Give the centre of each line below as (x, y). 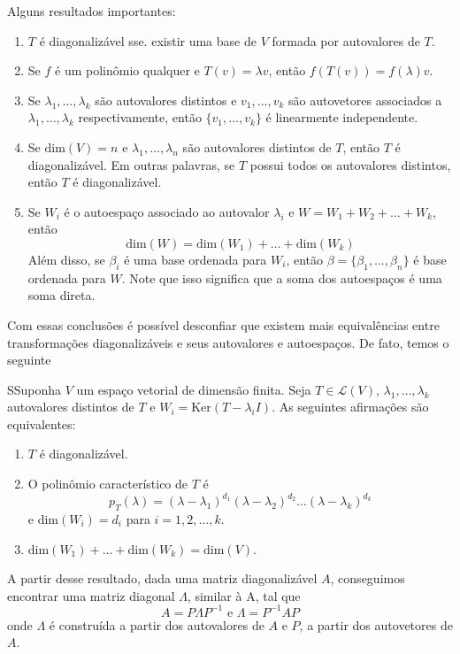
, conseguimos (368, 578)
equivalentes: (42, 423)
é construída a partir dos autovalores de (157, 624)
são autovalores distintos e (166, 100)
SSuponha (34, 389)
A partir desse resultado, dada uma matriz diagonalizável (162, 578)
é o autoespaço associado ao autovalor (167, 211)
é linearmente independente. (342, 117)
